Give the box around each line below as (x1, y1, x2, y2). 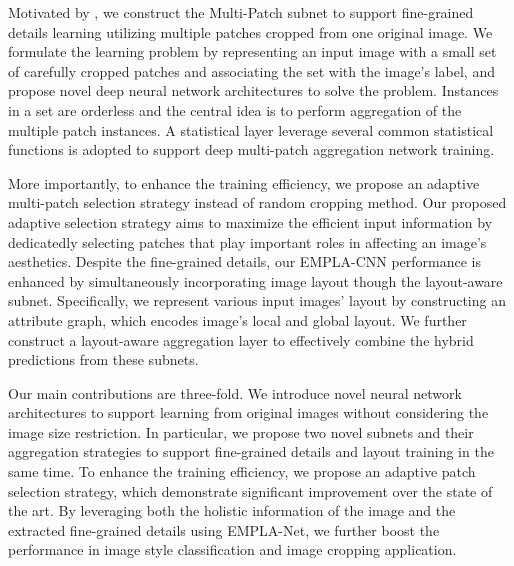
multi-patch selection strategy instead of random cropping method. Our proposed (8, 192, 507, 213)
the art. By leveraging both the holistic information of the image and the (8, 500, 456, 521)
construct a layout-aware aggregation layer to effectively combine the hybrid (8, 329, 474, 350)
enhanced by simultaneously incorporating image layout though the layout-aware (8, 270, 503, 291)
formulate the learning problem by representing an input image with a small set (8, 41, 497, 62)
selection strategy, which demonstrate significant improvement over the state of (8, 480, 493, 501)
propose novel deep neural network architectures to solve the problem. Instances (8, 80, 499, 101)
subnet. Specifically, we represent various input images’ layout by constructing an (8, 290, 506, 311)
